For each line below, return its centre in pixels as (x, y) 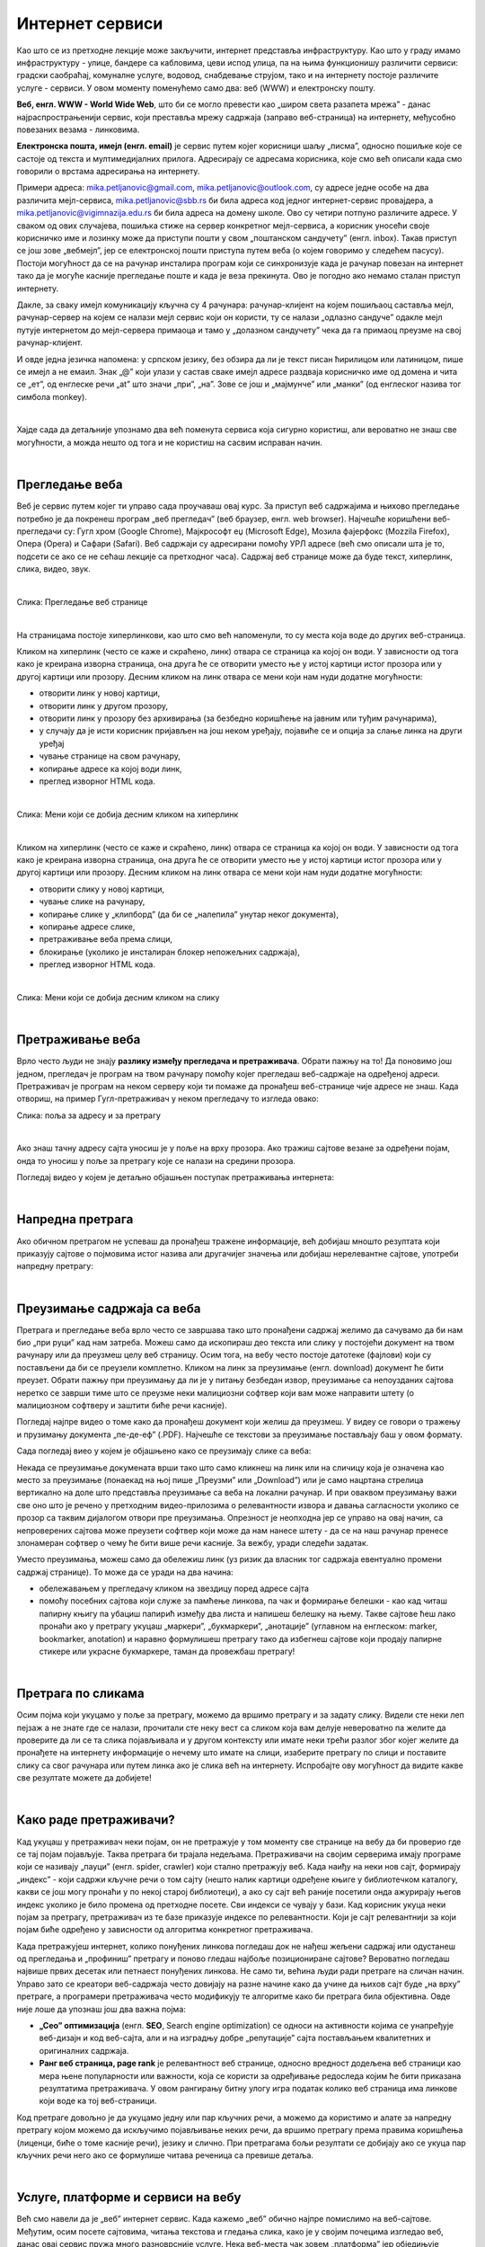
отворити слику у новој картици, (102, 889)
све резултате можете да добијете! (84, 1778)
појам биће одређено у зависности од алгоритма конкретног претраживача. (165, 1930)
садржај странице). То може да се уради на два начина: (125, 1572)
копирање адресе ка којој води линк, (111, 768)
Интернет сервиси (90, 23)
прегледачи (39, 531)
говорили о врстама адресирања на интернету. (108, 172)
